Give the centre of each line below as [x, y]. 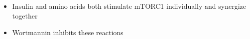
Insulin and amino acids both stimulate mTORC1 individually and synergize [129, 6]
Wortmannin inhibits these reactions [68, 32]
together [25, 15]
